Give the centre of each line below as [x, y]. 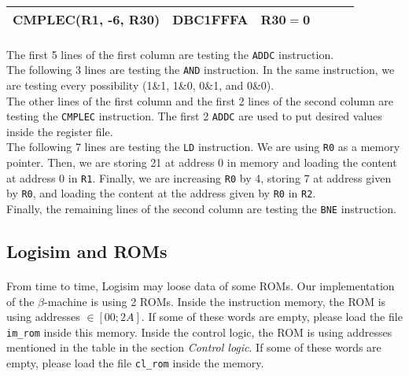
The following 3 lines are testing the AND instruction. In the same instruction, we [201, 70]
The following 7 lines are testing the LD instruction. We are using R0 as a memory [203, 147]
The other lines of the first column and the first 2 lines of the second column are [200, 100]
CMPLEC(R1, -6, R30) [87, 19]
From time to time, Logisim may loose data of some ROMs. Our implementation [201, 285]
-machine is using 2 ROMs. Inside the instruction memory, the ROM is [215, 301]
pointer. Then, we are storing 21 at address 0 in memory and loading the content [202, 162]
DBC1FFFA [210, 19]
